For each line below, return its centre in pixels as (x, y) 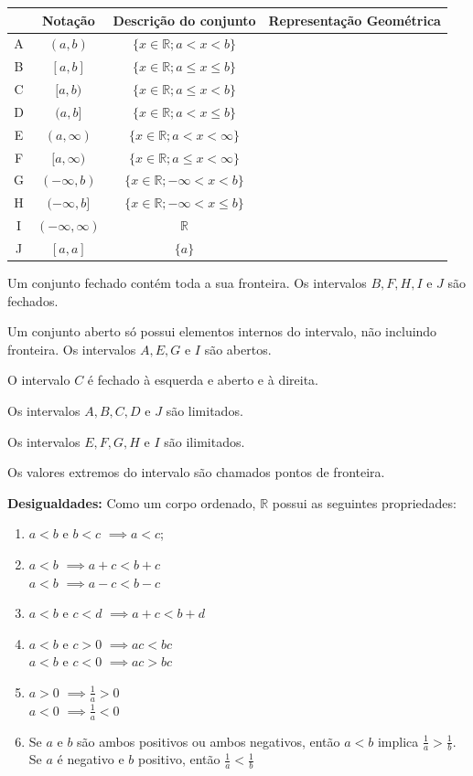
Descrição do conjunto (184, 20)
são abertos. (238, 349)
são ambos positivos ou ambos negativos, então (209, 741)
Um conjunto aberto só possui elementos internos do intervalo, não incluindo (222, 331)
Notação (68, 20)
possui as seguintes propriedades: (364, 502)
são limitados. (204, 410)
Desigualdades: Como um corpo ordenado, (132, 502)
